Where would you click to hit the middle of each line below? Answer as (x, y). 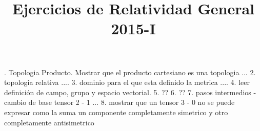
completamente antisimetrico (49, 122)
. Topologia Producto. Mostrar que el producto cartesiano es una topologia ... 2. (130, 72)
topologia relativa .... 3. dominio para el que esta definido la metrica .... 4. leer (127, 82)
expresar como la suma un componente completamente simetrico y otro (116, 112)
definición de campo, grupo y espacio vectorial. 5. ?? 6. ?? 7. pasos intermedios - (130, 92)
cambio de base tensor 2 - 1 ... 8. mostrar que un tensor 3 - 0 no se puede (119, 102)
